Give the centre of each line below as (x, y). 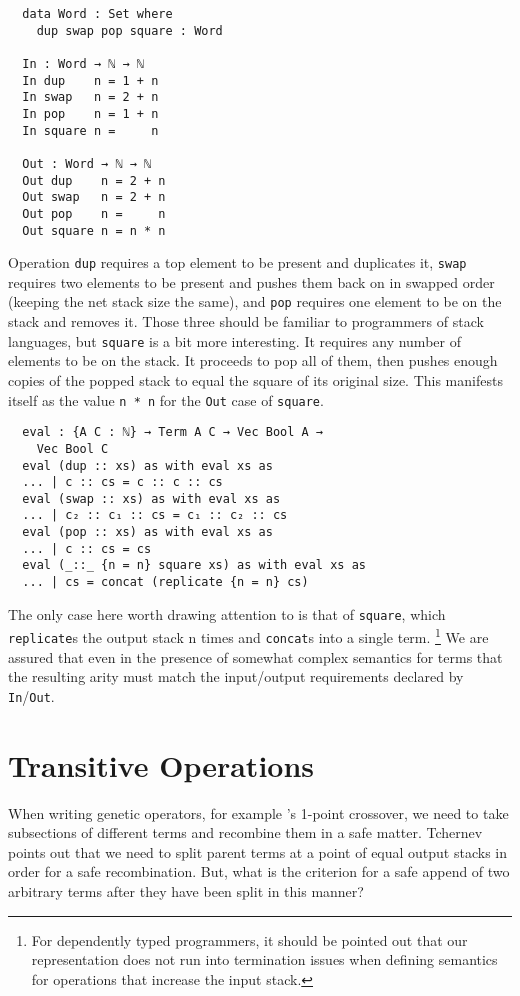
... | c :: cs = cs (87, 548)
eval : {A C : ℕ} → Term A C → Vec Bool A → (172, 432)
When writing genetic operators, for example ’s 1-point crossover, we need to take (258, 812)
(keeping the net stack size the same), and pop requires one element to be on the (255, 301)
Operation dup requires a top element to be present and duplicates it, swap (237, 262)
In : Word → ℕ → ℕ (83, 63)
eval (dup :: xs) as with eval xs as (147, 465)
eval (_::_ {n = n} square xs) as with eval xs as (194, 565)
